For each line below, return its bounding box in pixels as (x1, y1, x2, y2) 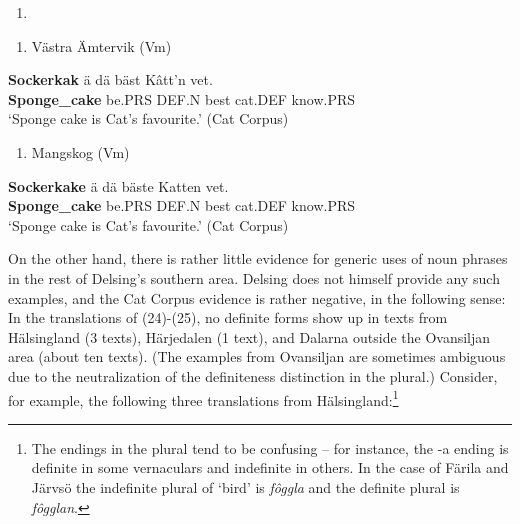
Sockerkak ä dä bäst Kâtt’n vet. (8, 69, 213, 90)
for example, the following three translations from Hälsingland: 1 (8, 386, 399, 410)
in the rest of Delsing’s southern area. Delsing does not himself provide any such (8, 267, 500, 288)
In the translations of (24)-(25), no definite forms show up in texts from (8, 307, 448, 328)
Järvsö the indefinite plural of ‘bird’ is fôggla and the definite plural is (31, 476, 460, 497)
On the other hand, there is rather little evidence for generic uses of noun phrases (8, 248, 508, 269)
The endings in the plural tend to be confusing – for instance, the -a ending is (31, 437, 509, 458)
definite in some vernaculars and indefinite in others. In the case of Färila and (31, 457, 509, 478)
